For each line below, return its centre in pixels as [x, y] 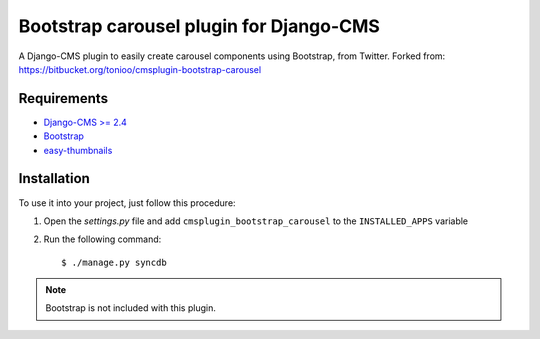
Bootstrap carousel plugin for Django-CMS [199, 26]
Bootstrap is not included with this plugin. [131, 308]
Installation [54, 178]
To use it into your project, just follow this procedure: [127, 202]
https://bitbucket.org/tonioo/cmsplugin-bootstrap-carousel [140, 69]
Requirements [63, 98]
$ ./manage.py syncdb [114, 262]
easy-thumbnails [78, 150]
